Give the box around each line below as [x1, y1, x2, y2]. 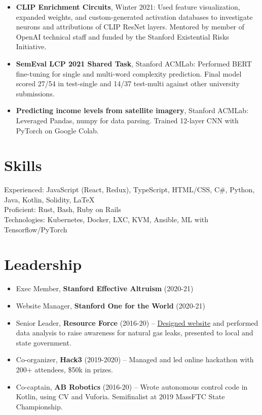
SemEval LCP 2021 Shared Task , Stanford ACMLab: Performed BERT [16, 58, 252, 68]
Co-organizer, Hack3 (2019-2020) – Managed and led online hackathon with [16, 354, 254, 365]
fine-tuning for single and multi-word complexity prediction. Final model [16, 68, 242, 79]
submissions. [16, 88, 55, 98]
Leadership [4, 254, 82, 274]
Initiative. [16, 41, 47, 52]
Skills [4, 155, 42, 176]
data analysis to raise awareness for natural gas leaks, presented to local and [16, 327, 253, 338]
